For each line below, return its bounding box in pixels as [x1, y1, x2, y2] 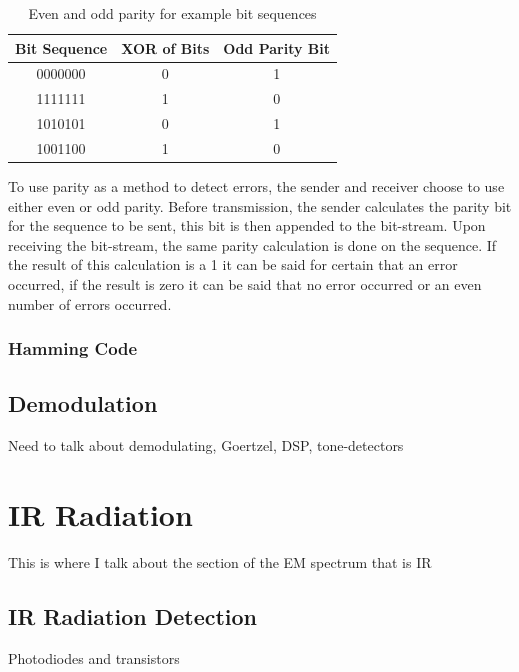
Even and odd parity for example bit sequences [28, 3, 317, 23]
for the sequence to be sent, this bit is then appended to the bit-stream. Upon [8, 215, 486, 236]
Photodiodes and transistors [8, 647, 180, 668]
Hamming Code [8, 336, 138, 361]
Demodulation [8, 388, 158, 419]
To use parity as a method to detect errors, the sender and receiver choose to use [8, 176, 505, 197]
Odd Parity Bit [223, 37, 330, 58]
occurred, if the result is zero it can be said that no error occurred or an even [8, 274, 482, 295]
